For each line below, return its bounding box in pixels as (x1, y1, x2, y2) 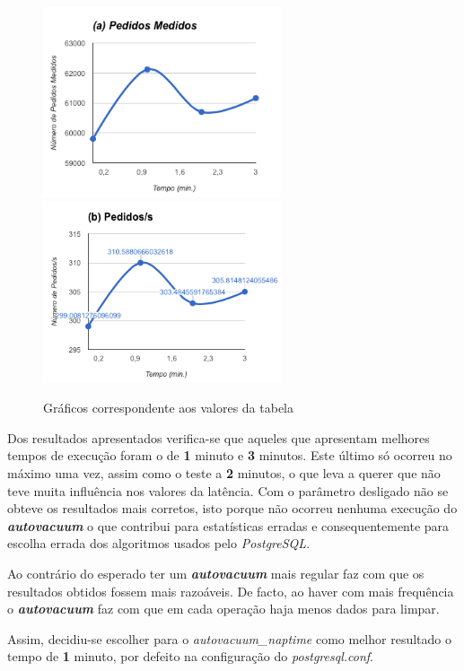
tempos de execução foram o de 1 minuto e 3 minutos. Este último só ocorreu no (7, 446, 452, 465)
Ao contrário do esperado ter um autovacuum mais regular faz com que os (7, 563, 425, 582)
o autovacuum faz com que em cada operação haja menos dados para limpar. (7, 599, 440, 618)
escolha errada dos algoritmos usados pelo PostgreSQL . (7, 534, 311, 553)
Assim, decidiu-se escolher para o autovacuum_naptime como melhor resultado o (7, 629, 451, 648)
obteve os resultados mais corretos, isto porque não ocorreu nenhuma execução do (7, 499, 458, 518)
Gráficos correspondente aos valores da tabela (43, 398, 293, 417)
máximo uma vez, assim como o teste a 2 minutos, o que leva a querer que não (7, 464, 441, 482)
